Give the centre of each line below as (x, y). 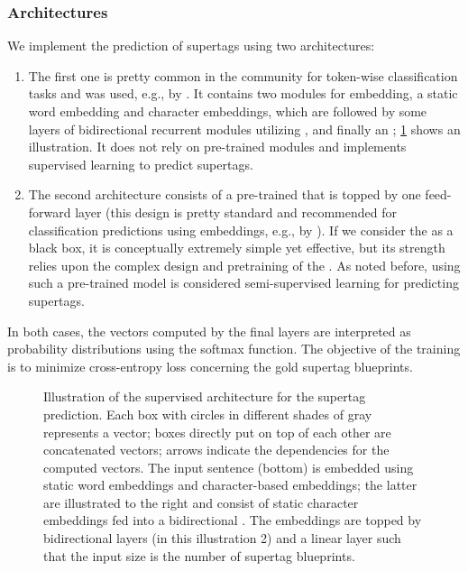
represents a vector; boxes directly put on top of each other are (217, 432)
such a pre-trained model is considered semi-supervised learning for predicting (243, 283)
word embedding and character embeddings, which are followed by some (228, 111)
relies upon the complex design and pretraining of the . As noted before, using (244, 265)
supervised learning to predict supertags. (141, 164)
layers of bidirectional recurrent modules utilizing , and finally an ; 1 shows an (244, 129)
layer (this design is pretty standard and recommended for (236, 212)
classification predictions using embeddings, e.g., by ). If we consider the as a (241, 230)
